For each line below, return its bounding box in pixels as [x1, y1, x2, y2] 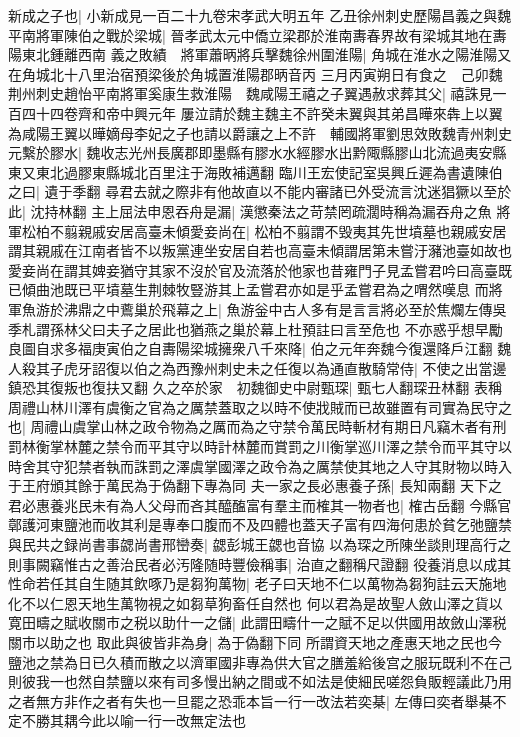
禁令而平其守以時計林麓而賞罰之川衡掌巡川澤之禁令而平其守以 [105, 436, 512, 457]
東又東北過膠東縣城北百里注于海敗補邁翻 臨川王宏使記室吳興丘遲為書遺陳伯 [8, 161, 503, 182]
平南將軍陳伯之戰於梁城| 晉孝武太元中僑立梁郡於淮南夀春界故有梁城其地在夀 [8, 24, 507, 45]
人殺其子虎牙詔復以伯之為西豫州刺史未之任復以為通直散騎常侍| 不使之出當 [8, 357, 493, 378]
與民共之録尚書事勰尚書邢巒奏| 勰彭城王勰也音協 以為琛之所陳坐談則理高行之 [8, 534, 512, 555]
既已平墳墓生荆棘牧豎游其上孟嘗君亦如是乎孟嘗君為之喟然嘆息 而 [63, 279, 489, 300]
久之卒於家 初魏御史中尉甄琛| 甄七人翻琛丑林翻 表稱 [152, 377, 502, 398]
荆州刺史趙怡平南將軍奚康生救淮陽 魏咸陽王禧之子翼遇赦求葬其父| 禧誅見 [8, 83, 493, 104]
